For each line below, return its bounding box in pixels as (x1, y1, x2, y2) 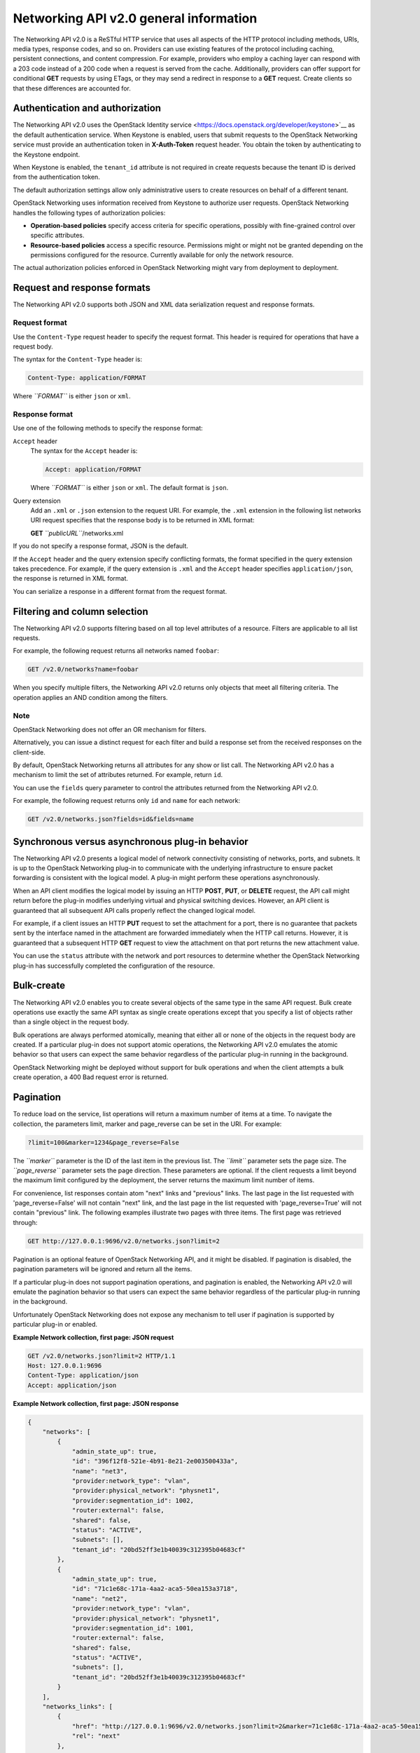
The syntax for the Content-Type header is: (13, 355, 143, 364)
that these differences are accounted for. (13, 84, 131, 93)
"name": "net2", (71, 1595, 128, 1602)
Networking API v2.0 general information (13, 11, 258, 26)
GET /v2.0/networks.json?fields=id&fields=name (27, 815, 194, 823)
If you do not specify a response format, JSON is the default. (13, 542, 189, 550)
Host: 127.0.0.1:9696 (27, 1361, 102, 1369)
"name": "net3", (71, 1467, 128, 1475)
